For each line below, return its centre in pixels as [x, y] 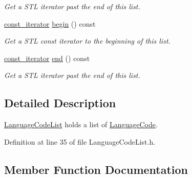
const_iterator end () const [47, 58]
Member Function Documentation [96, 169]
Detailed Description [60, 103]
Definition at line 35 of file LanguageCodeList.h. [80, 141]
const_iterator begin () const [50, 23]
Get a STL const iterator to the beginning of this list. [87, 41]
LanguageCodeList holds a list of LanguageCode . [81, 124]
